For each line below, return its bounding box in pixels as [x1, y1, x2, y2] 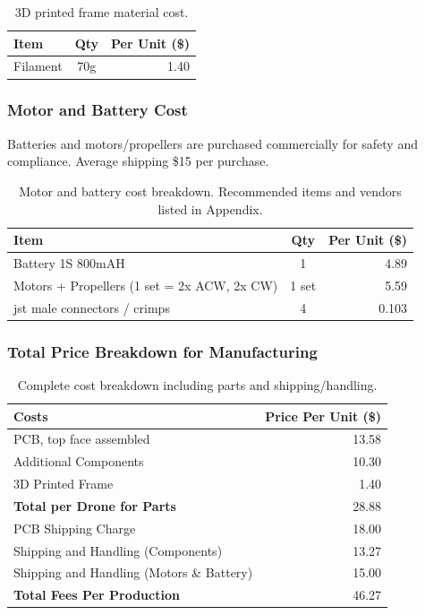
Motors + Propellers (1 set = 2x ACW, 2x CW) [13, 275, 278, 294]
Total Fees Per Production [13, 585, 180, 604]
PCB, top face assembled [13, 429, 150, 448]
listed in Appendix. [157, 199, 263, 218]
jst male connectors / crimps [13, 298, 170, 316]
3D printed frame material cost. [14, 3, 189, 21]
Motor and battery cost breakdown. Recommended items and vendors [19, 181, 402, 200]
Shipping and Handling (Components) [13, 541, 223, 559]
